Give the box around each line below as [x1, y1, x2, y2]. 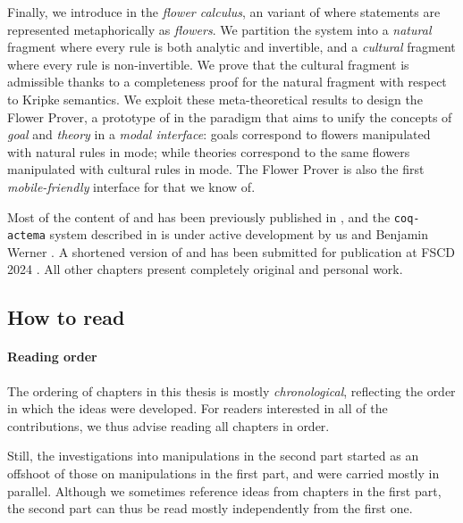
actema [7, 229, 46, 243]
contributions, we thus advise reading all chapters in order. [7, 416, 330, 435]
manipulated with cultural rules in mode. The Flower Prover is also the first [7, 160, 425, 178]
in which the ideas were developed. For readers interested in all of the [7, 399, 388, 418]
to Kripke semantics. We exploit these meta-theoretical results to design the [7, 89, 423, 108]
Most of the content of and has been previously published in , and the [7, 207, 391, 226]
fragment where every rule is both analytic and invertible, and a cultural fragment [7, 37, 456, 56]
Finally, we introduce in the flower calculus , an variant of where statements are [7, 3, 441, 21]
